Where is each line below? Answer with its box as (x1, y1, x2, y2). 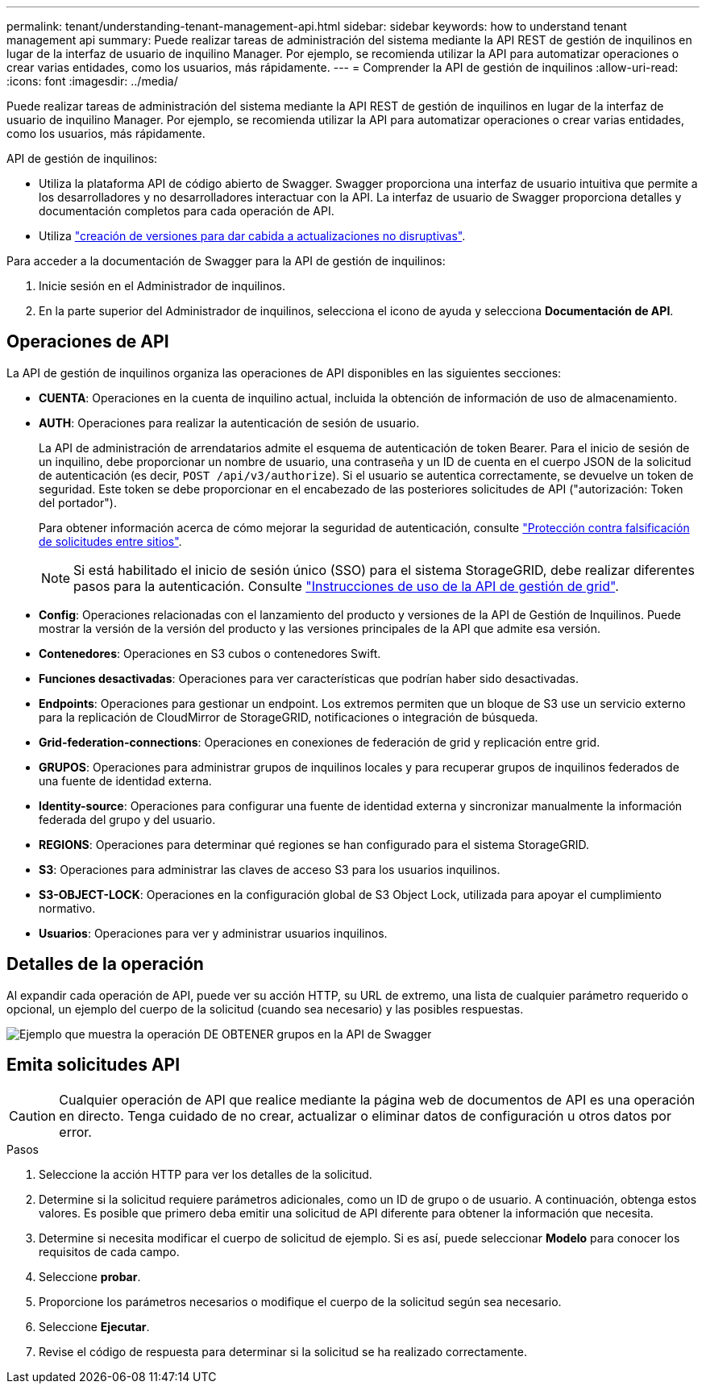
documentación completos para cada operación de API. (39, 204, 334, 218)
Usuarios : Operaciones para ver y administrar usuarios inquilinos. (39, 926, 388, 940)
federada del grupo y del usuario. (39, 812, 216, 826)
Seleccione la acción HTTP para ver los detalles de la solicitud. (39, 1167, 372, 1181)
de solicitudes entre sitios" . (39, 534, 182, 548)
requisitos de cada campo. (39, 1244, 180, 1259)
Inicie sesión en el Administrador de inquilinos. (39, 279, 285, 293)
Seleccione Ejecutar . (39, 1319, 150, 1334)
